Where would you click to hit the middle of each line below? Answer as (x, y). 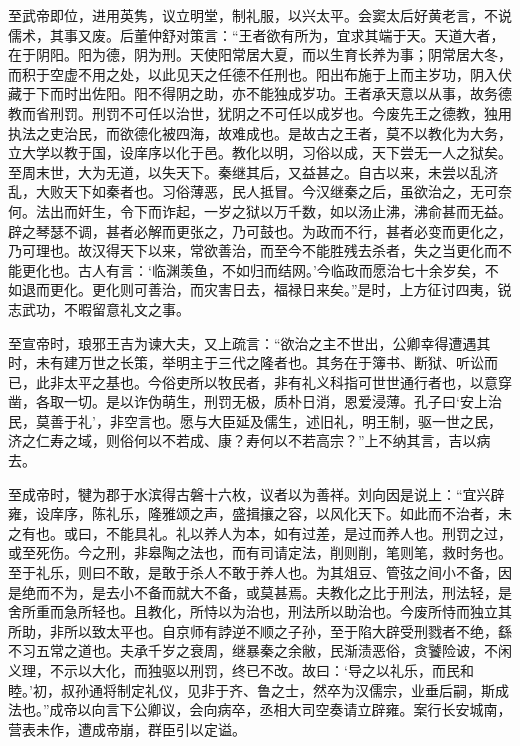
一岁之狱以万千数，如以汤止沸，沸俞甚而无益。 (357, 210)
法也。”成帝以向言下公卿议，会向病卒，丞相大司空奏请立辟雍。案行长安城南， (260, 709)
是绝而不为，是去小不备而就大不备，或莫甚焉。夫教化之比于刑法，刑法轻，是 (260, 591)
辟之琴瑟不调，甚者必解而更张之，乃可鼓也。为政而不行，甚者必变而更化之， (260, 230)
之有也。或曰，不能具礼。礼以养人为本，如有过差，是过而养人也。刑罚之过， (260, 532)
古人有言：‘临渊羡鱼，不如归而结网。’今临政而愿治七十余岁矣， (281, 269)
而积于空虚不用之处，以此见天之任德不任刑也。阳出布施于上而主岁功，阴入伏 (260, 73)
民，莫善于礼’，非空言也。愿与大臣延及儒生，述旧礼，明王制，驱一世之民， (255, 420)
